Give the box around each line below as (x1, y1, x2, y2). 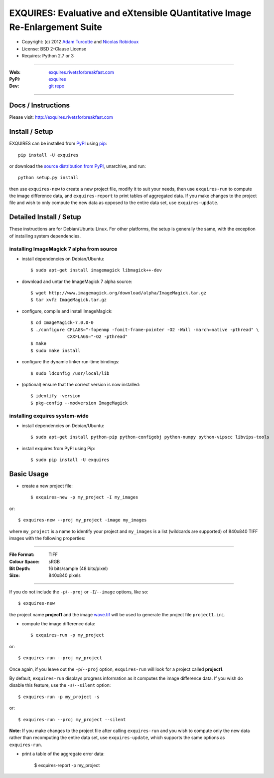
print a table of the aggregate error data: (21, 751, 105, 757)
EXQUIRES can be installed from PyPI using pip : (9, 140, 107, 147)
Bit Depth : (9, 565, 31, 571)
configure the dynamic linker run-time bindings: (21, 359, 120, 365)
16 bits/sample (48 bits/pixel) (48, 565, 108, 571)
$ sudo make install (30, 347, 81, 353)
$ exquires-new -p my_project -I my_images (30, 495, 138, 500)
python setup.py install (18, 175, 79, 181)
